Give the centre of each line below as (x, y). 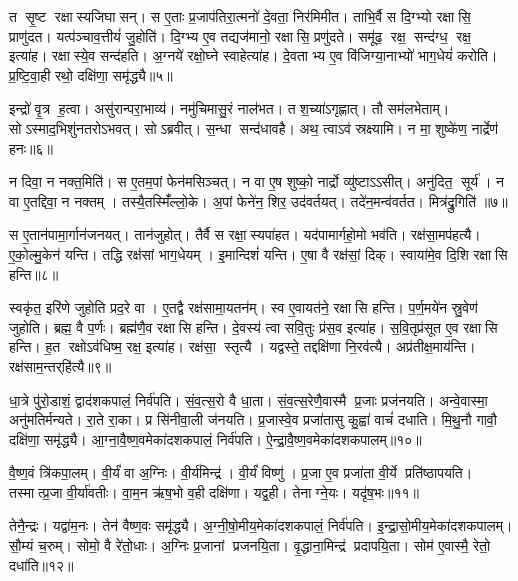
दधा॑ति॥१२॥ (41, 564)
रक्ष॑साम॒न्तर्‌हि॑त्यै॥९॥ (60, 365)
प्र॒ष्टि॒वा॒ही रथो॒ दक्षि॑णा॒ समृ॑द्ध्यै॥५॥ (91, 74)
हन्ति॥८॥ (34, 273)
